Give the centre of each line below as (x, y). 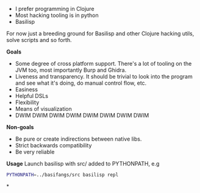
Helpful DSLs (32, 96)
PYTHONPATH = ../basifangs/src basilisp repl (62, 175)
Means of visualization (43, 109)
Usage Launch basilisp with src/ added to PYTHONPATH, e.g (83, 163)
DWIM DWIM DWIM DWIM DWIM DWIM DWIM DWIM (82, 115)
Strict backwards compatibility (53, 145)
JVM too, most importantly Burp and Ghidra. (71, 70)
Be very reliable (35, 152)
